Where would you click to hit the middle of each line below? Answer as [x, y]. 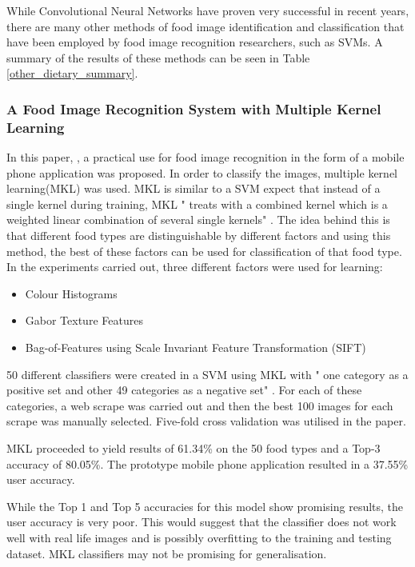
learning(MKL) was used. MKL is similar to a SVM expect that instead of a [194, 188]
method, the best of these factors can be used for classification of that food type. [204, 251]
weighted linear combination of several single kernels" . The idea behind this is [198, 220]
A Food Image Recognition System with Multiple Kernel [194, 108]
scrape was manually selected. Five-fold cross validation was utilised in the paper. [206, 421]
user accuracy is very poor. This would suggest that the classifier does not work [202, 522]
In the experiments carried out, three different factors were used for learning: [195, 267]
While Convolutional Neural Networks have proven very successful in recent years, [208, 10]
